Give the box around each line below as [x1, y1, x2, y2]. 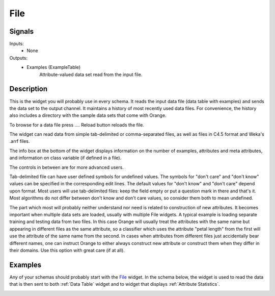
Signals [9, 27, 34, 36]
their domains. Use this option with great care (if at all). [9, 247, 125, 253]
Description [9, 85, 48, 93]
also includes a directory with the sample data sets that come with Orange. [9, 112, 167, 118]
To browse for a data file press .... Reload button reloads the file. [9, 121, 145, 128]
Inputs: [9, 41, 24, 47]
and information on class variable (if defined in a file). [9, 155, 122, 161]
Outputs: [9, 55, 28, 61]
